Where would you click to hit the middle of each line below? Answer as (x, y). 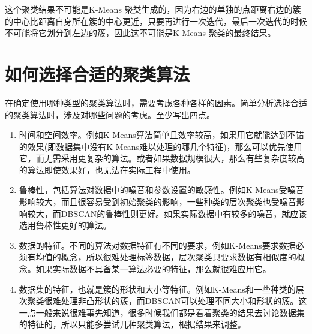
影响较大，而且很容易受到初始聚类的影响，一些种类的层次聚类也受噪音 (157, 202)
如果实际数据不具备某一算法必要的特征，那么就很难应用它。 (153, 269)
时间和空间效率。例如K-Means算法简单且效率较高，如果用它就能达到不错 (161, 135)
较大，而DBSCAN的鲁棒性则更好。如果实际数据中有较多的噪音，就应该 (167, 213)
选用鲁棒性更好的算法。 (65, 225)
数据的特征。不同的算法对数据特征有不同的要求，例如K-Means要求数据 (157, 245)
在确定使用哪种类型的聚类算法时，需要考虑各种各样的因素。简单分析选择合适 (156, 102)
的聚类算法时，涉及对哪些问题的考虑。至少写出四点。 (110, 114)
